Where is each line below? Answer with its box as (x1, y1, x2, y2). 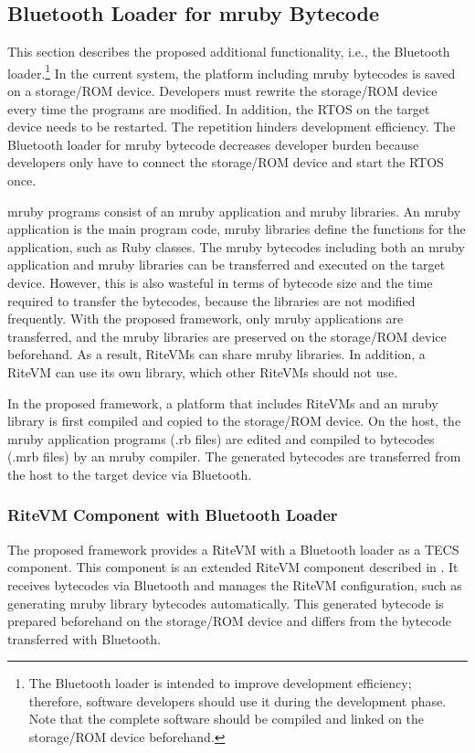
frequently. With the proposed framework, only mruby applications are (7, 309, 404, 328)
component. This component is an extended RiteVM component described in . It (7, 557, 459, 577)
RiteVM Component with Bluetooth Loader (7, 504, 338, 526)
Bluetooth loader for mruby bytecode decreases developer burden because (7, 134, 419, 154)
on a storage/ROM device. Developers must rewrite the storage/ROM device (7, 81, 438, 101)
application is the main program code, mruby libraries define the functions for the (7, 219, 466, 239)
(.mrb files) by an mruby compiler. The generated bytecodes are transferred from (7, 447, 461, 466)
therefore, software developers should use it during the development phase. (28, 691, 447, 710)
